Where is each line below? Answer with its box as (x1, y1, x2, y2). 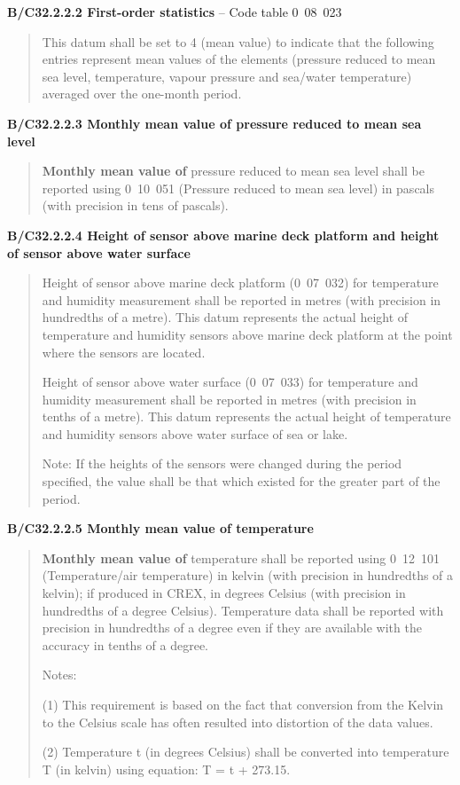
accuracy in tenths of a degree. (42, 635, 208, 654)
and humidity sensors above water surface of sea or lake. (42, 424, 348, 443)
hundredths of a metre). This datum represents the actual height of (42, 308, 409, 326)
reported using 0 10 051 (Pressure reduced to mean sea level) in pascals (42, 178, 434, 197)
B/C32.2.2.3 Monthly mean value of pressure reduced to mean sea (7, 114, 422, 132)
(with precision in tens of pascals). (42, 196, 229, 215)
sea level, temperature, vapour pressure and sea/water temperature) (42, 67, 412, 85)
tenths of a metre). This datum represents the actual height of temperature (42, 407, 451, 426)
